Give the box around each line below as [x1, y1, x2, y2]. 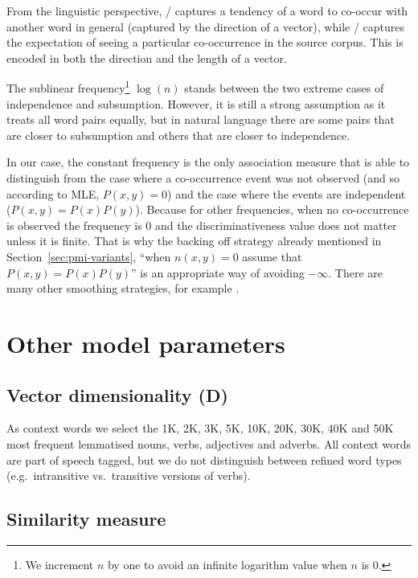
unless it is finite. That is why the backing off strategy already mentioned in [6, 232, 382, 249]
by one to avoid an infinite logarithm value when [107, 555, 347, 572]
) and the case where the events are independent [167, 185, 406, 202]
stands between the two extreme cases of [184, 80, 384, 96]
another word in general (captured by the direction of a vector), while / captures [6, 18, 405, 35]
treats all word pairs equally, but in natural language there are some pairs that [6, 111, 395, 128]
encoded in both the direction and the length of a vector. [6, 49, 287, 66]
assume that [242, 248, 302, 264]
